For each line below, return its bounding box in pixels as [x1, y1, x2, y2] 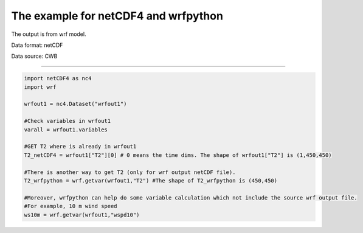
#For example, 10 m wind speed [24, 203, 118, 210]
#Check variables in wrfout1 [24, 117, 111, 125]
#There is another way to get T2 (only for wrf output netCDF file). [24, 169, 236, 176]
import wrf [24, 83, 57, 91]
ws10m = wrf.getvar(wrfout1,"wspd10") [24, 211, 140, 218]
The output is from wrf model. [11, 30, 86, 38]
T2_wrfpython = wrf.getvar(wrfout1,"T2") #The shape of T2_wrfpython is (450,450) [24, 177, 278, 184]
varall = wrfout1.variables [24, 126, 108, 133]
